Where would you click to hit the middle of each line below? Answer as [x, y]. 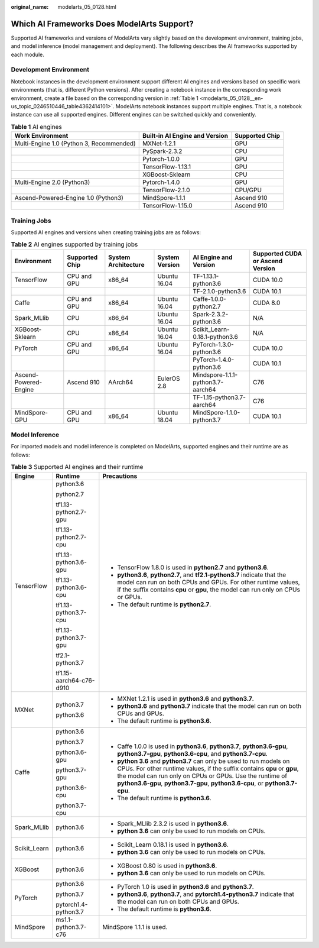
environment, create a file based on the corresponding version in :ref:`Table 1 [105, 98]
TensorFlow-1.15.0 [167, 206]
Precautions [120, 476]
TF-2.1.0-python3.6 [219, 291]
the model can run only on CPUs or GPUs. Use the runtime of [202, 776]
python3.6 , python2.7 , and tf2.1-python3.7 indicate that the [202, 575]
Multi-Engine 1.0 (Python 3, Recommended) [75, 144]
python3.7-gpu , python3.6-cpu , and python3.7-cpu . [193, 753]
